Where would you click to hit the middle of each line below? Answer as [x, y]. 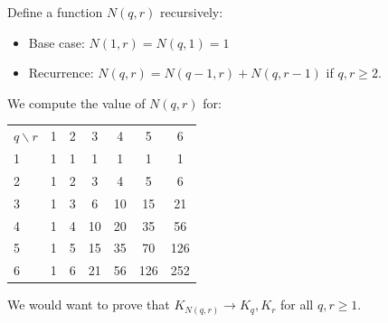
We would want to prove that [89, 305]
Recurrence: [61, 73]
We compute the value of [76, 102]
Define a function [55, 12]
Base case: [57, 42]
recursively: [192, 12]
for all [297, 305]
